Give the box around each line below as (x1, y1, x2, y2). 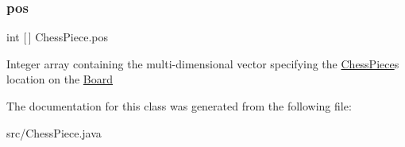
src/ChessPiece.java (6, 124, 102, 141)
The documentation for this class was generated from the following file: (6, 98, 352, 114)
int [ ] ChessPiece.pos (6, 29, 108, 45)
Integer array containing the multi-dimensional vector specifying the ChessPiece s (6, 55, 399, 72)
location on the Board (6, 71, 114, 87)
